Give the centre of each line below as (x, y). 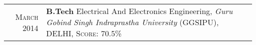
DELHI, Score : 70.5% (84, 33)
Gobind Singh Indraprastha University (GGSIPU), (132, 22)
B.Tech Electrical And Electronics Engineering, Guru (139, 11)
